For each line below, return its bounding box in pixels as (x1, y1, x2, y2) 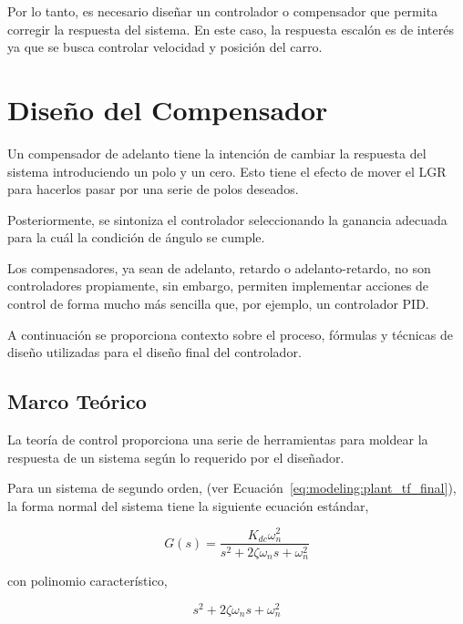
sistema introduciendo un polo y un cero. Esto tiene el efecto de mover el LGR (7, 161, 447, 180)
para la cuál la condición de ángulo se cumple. (7, 228, 265, 247)
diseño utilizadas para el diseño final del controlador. (7, 343, 302, 362)
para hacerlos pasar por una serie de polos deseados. (7, 179, 299, 199)
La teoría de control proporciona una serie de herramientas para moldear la (7, 430, 428, 449)
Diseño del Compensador (7, 90, 328, 128)
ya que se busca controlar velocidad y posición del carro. (7, 37, 323, 56)
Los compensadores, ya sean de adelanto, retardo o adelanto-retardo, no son (7, 258, 431, 277)
